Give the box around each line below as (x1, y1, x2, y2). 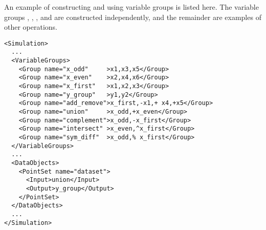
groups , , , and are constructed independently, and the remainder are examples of (4, 11, 261, 22)
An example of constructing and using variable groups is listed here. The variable (4, 2, 259, 12)
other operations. (4, 22, 58, 32)
